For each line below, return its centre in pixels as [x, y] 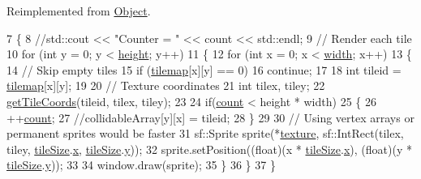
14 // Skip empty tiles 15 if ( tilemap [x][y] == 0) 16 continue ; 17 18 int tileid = [204, 69]
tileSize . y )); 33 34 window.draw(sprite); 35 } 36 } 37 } [141, 165]
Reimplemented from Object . [79, 11]
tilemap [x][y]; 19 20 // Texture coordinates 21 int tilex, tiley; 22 [166, 85]
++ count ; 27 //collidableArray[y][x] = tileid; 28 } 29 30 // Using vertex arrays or [210, 117]
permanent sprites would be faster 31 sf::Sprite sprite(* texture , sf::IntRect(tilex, [205, 133]
